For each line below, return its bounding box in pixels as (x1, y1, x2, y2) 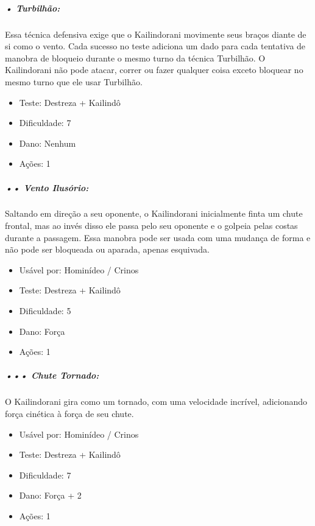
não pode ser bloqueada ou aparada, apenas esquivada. (5, 243, 210, 256)
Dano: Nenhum (19, 136, 76, 149)
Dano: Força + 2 (19, 489, 82, 502)
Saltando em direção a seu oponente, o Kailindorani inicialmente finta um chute (5, 207, 303, 220)
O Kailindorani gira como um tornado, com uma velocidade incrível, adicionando (5, 395, 308, 408)
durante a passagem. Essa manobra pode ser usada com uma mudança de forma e (5, 231, 311, 244)
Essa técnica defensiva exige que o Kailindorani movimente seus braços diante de (5, 27, 306, 40)
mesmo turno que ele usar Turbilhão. (5, 75, 143, 88)
